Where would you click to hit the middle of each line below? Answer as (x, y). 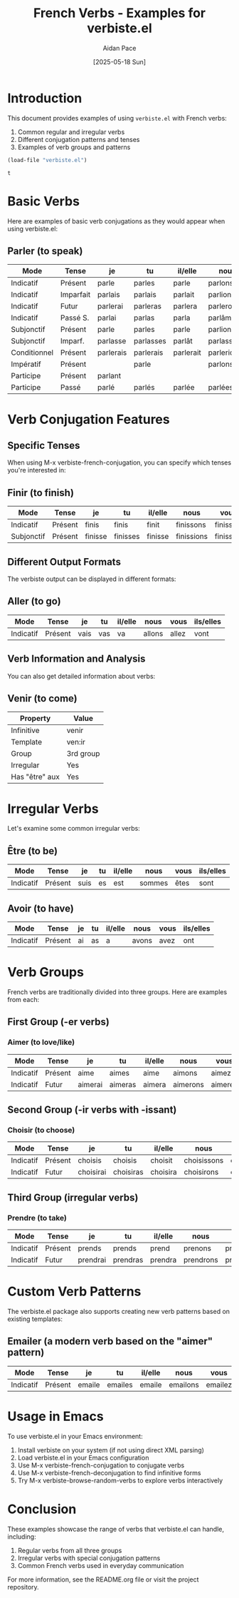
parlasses (150, 341)
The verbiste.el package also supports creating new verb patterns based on (118, 1311)
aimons (185, 1073)
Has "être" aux (36, 777)
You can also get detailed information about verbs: (81, 676)
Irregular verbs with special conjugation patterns (89, 1558)
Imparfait (75, 295)
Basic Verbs (44, 201)
